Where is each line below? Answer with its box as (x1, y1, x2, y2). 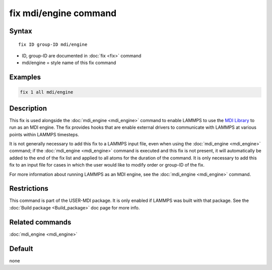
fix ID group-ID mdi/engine (18, 41, 88, 47)
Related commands (9, 218, 72, 227)
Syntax (9, 27, 32, 35)
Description (9, 104, 47, 113)
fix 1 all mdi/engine (20, 89, 74, 95)
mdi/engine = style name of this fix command (22, 60, 116, 66)
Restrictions (9, 184, 49, 193)
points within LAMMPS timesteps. (9, 131, 79, 137)
